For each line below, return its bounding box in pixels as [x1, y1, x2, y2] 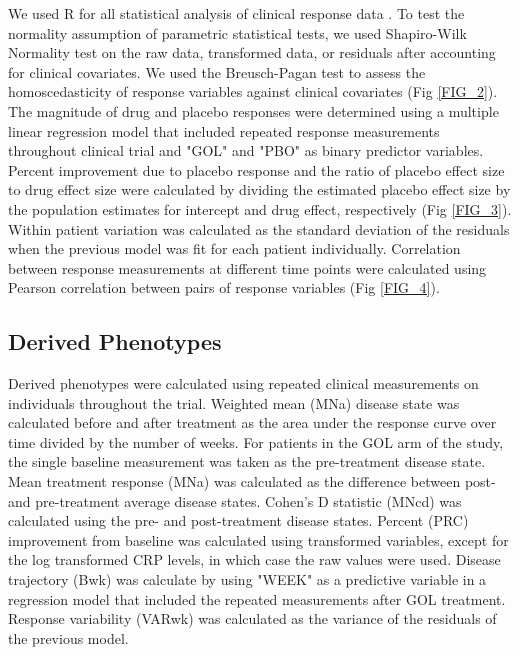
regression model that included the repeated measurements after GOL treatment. [8, 588, 506, 609]
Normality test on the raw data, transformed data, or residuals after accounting [8, 42, 496, 63]
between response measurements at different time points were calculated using [8, 257, 487, 278]
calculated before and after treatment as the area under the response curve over [8, 412, 497, 433]
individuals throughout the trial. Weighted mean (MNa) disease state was [8, 392, 460, 413]
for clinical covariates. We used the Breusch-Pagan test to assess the [8, 61, 426, 82]
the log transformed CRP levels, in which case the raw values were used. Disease [8, 549, 501, 570]
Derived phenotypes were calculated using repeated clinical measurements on [8, 373, 479, 394]
